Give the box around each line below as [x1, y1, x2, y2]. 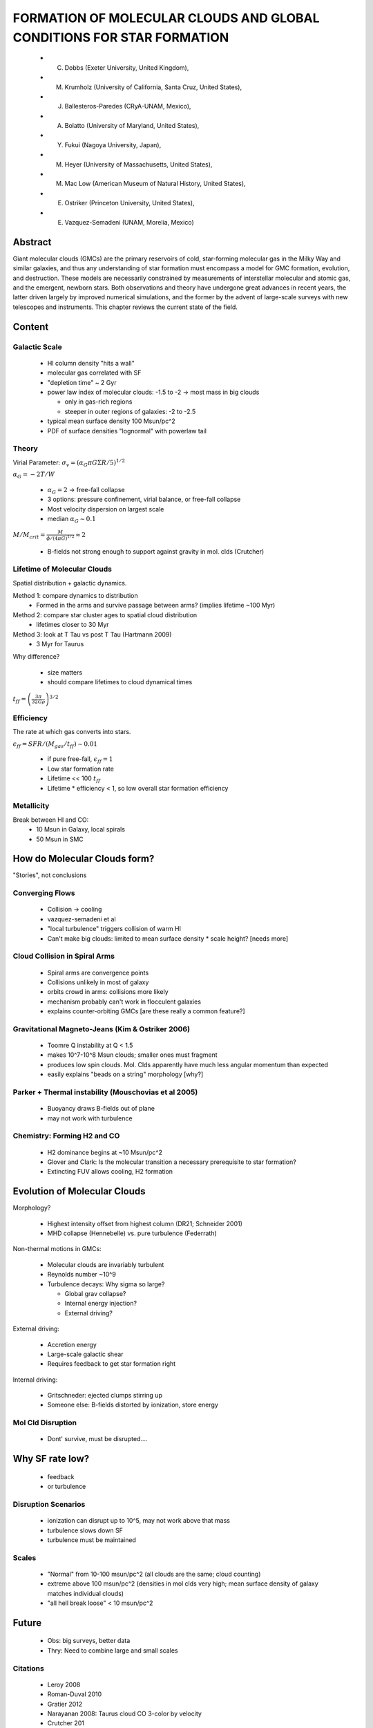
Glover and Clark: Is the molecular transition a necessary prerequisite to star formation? [47, 1158, 296, 1166]
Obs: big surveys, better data [47, 1637, 131, 1645]
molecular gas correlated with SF [47, 368, 142, 377]
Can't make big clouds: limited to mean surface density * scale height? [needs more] [47, 934, 289, 943]
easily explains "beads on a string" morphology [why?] [47, 1070, 204, 1078]
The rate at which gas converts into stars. [12, 728, 131, 736]
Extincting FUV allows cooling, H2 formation [47, 1167, 173, 1176]
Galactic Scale [12, 342, 62, 352]
